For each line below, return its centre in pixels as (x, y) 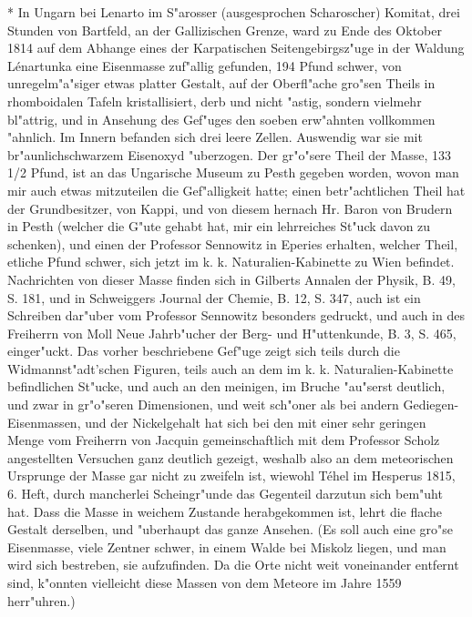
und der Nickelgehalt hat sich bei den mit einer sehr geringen (256, 422)
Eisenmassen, (44, 422)
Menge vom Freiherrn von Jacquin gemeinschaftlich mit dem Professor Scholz (224, 440)
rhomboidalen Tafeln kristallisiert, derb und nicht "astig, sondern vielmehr (215, 101)
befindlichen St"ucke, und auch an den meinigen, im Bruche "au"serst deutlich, (226, 386)
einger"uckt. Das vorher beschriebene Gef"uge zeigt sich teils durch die (204, 351)
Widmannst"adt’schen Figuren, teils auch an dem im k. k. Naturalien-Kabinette (231, 368)
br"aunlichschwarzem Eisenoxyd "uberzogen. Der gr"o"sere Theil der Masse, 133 (230, 154)
